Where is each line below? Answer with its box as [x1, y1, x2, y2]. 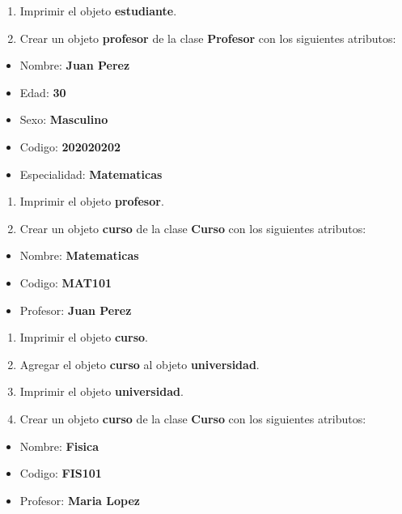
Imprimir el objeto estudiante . [19, 2, 177, 19]
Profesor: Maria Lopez [19, 491, 140, 508]
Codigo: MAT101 [19, 274, 112, 291]
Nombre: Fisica [19, 437, 99, 454]
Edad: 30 [19, 83, 66, 100]
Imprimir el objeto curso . [19, 329, 148, 346]
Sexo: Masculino [19, 111, 108, 128]
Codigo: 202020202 [19, 138, 121, 155]
